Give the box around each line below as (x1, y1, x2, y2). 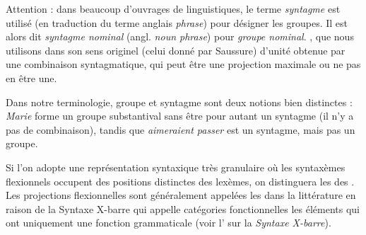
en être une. (6, 70, 57, 85)
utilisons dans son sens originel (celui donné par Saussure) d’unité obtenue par (6, 42, 346, 57)
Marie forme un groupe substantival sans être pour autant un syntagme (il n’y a (6, 108, 354, 123)
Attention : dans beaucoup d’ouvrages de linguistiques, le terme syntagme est (6, 1, 341, 16)
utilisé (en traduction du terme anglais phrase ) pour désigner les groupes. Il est (6, 15, 348, 30)
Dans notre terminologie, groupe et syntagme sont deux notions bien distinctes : (6, 94, 353, 109)
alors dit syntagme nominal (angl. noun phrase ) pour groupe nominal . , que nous (6, 29, 354, 44)
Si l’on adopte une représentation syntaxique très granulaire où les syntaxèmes (6, 159, 346, 174)
